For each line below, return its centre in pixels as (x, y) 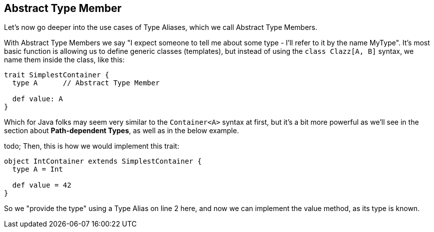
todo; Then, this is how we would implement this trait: (92, 146)
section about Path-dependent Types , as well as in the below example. (121, 131)
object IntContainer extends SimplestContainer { (103, 161)
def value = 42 (42, 185)
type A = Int (38, 169)
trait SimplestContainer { (57, 75)
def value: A (38, 99)
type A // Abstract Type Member (86, 83)
